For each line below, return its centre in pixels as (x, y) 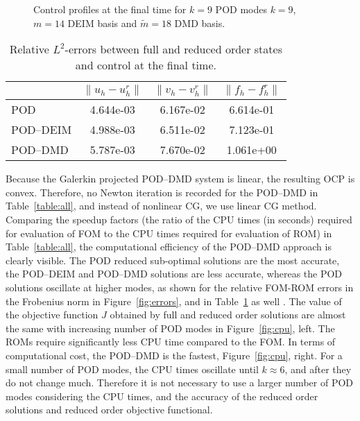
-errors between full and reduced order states (173, 49)
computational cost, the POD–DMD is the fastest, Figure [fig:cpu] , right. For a (174, 355)
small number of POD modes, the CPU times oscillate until (132, 369)
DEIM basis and (102, 23)
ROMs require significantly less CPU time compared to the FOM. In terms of (171, 342)
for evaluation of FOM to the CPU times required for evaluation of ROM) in (169, 233)
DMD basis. (200, 23)
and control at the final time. (146, 65)
